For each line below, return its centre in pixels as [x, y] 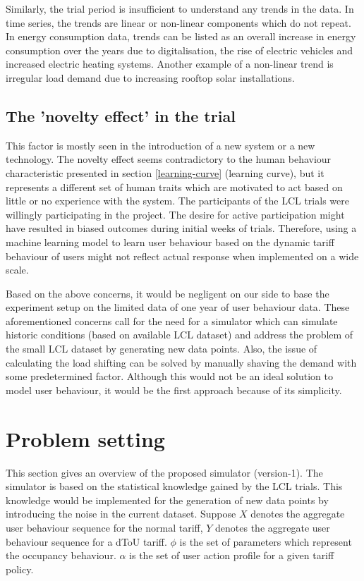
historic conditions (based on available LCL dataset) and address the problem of [180, 335]
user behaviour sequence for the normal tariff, [104, 527]
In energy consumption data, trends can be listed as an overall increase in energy [181, 36]
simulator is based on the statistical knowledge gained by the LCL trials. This [174, 486]
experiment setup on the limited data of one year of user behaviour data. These [178, 307]
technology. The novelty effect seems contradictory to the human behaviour [169, 159]
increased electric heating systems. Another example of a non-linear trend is [170, 64]
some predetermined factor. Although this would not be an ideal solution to [169, 376]
